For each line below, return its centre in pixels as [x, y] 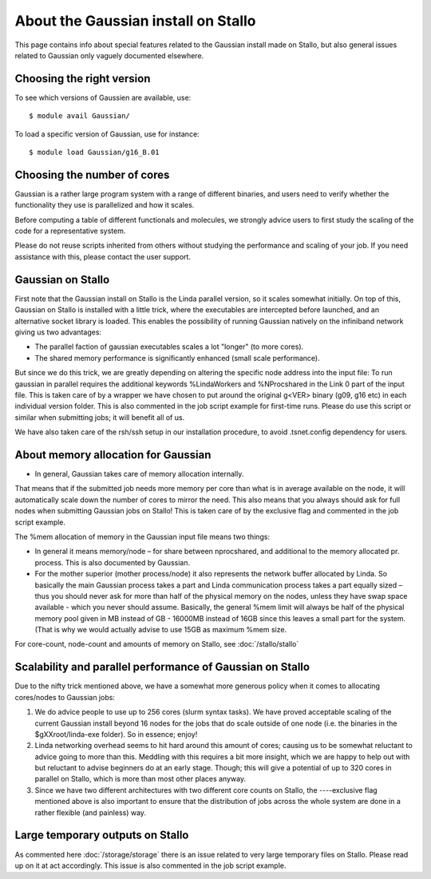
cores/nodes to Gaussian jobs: [65, 697]
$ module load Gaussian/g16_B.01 [94, 152]
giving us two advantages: [58, 332]
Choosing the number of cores [92, 174]
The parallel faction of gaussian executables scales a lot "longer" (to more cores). [169, 346]
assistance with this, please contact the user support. [103, 256]
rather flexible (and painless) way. [91, 812]
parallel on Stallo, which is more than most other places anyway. [140, 779]
